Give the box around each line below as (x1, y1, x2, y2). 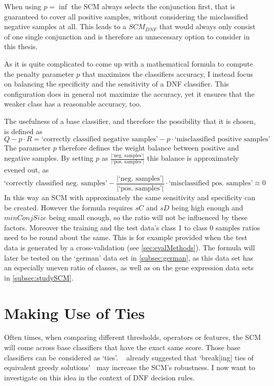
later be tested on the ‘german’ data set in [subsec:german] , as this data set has (4, 252, 254, 263)
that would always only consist (159, 21, 256, 32)
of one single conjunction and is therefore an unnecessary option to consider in (4, 31, 250, 41)
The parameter (4, 142, 51, 153)
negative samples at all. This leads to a (4, 21, 127, 32)
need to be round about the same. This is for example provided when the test (4, 232, 247, 243)
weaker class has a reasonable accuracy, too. (4, 98, 142, 109)
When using (4, 1, 41, 11)
